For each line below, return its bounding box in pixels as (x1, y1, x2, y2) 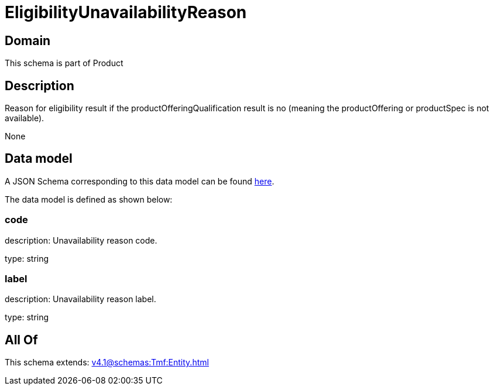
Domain (5, 33, 51, 48)
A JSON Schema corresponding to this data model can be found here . (5, 176, 275, 186)
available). (5, 113, 44, 124)
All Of (5, 332, 38, 347)
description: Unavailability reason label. (5, 294, 156, 305)
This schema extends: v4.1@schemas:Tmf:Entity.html (5, 357, 209, 368)
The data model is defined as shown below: (5, 194, 173, 204)
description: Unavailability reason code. (5, 235, 157, 245)
